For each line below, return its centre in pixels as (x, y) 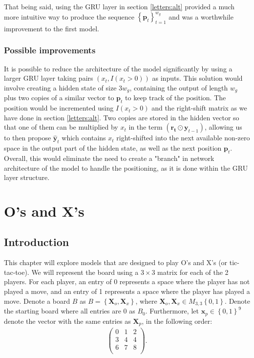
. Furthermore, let (172, 311)
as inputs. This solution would (197, 78)
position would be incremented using (59, 108)
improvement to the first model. (52, 28)
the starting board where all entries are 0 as (70, 311)
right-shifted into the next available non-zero (183, 138)
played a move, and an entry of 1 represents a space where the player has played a (127, 291)
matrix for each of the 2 (193, 272)
